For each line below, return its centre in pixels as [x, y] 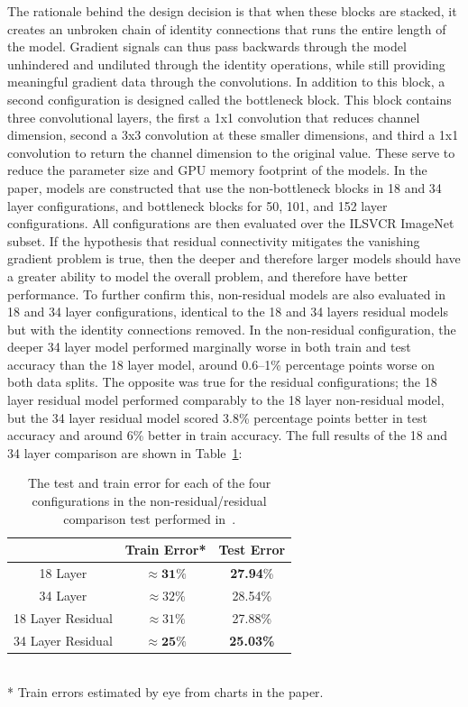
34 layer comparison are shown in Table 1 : [125, 452]
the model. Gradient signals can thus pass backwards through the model [207, 46]
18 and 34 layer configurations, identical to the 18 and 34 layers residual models [228, 312]
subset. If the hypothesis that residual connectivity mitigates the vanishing [214, 240]
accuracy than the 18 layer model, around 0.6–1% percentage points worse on [221, 364]
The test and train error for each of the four [149, 483]
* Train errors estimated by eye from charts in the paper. [165, 692]
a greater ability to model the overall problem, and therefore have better [207, 275]
